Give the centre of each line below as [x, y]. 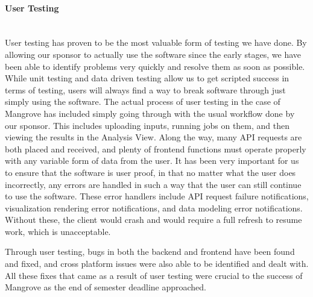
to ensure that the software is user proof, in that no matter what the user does [150, 172]
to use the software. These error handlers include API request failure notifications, [157, 196]
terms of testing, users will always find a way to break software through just [145, 89]
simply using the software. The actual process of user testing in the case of [143, 102]
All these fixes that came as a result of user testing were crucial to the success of [154, 275]
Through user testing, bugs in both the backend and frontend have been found [150, 252]
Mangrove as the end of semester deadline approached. [106, 287]
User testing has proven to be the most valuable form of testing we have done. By [156, 42]
